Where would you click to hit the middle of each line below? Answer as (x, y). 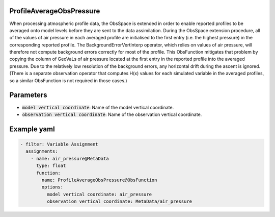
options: (52, 187)
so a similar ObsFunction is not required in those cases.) (68, 80)
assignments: (42, 151)
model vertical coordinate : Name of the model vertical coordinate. (98, 107)
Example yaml (32, 129)
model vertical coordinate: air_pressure (99, 194)
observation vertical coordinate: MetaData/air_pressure (119, 201)
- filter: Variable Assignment (59, 144)
